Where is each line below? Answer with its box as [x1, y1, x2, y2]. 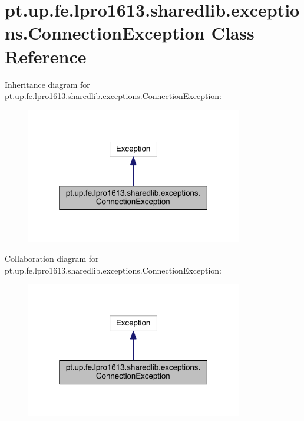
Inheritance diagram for [5, 78, 90, 90]
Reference [5, 44, 87, 68]
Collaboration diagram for [5, 252, 99, 264]
